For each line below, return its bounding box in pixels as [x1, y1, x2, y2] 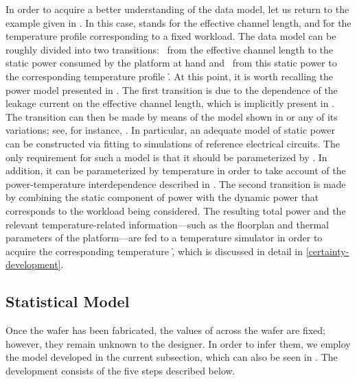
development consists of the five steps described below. [5, 363, 235, 377]
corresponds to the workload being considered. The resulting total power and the [5, 203, 346, 217]
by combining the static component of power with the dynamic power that [5, 190, 319, 204]
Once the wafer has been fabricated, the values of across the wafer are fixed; [5, 323, 325, 337]
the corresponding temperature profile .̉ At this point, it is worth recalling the [5, 69, 333, 83]
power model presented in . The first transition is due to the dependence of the [5, 82, 338, 97]
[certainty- [306, 243, 349, 258]
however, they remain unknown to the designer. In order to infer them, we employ [5, 336, 351, 350]
